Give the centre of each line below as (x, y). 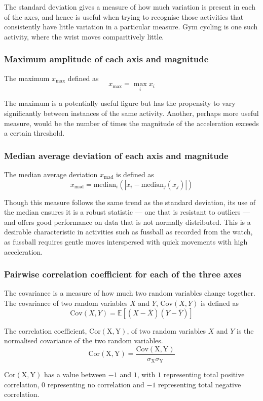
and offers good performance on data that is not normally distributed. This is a (127, 222)
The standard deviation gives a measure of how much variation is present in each (130, 7)
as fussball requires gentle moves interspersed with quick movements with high (126, 241)
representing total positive (204, 374)
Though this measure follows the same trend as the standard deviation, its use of (130, 202)
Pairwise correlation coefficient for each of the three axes (123, 274)
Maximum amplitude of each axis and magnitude (106, 59)
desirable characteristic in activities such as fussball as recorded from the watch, (128, 232)
